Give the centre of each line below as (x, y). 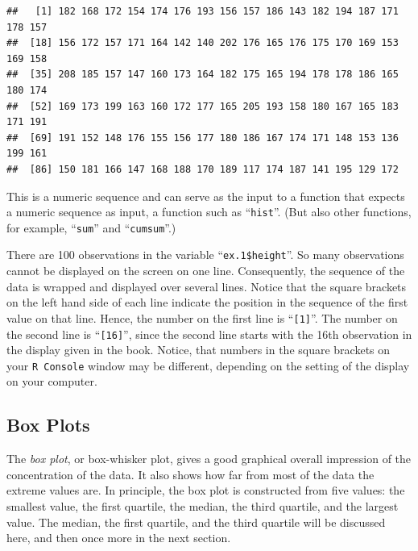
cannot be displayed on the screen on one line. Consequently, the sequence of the (206, 271)
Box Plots (48, 425)
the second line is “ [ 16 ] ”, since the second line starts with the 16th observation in (209, 334)
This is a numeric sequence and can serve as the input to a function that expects (206, 196)
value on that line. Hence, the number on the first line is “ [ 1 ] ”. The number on (202, 317)
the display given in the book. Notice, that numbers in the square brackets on (199, 350)
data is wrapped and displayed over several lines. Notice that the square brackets (207, 286)
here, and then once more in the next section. (119, 538)
